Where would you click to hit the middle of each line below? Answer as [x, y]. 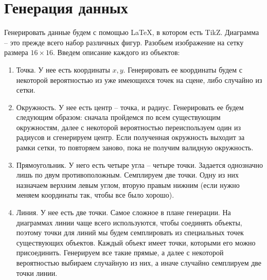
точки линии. [37, 273]
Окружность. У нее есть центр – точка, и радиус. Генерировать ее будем [130, 107]
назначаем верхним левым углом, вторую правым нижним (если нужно [128, 185]
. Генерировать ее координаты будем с [183, 69]
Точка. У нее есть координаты [63, 69]
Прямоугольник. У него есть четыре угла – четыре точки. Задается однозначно [139, 164]
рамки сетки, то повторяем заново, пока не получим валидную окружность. [135, 147]
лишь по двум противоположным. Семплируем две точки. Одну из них [127, 175]
